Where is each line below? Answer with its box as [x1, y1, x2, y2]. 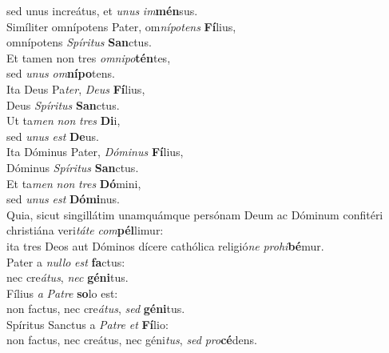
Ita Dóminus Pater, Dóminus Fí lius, [6, 143, 184, 160]
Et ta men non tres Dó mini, [6, 174, 141, 191]
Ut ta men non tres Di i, [6, 112, 121, 129]
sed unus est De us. [6, 127, 99, 144]
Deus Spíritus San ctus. [6, 96, 120, 113]
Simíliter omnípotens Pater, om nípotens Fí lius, [6, 18, 236, 34]
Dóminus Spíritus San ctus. [6, 158, 139, 175]
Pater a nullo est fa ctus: [6, 253, 125, 270]
